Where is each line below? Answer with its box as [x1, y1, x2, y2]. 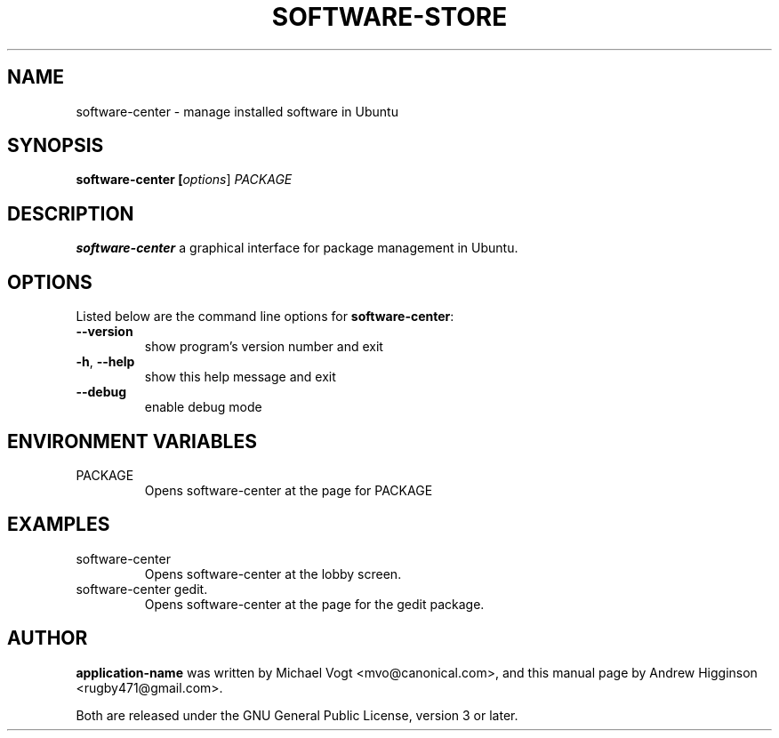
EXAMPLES [7, 513, 110, 536]
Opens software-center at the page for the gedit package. [144, 596, 485, 612]
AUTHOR [7, 627, 88, 650]
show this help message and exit [144, 369, 336, 385]
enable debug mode [144, 399, 262, 415]
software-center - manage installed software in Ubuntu [76, 103, 398, 119]
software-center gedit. [76, 581, 208, 597]
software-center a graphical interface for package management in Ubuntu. [76, 240, 518, 256]
